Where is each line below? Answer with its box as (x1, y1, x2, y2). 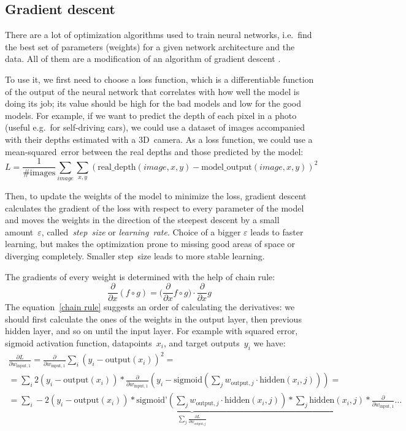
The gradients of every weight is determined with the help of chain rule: (5, 270, 275, 283)
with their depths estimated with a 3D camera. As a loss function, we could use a (5, 132, 313, 145)
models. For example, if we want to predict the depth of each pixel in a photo (5, 109, 297, 121)
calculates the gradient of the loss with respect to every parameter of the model (5, 201, 304, 214)
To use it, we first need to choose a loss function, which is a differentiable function (5, 72, 314, 85)
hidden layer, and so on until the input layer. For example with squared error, (5, 324, 298, 337)
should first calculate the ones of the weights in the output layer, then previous (5, 312, 302, 325)
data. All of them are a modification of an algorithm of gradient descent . (5, 52, 281, 65)
